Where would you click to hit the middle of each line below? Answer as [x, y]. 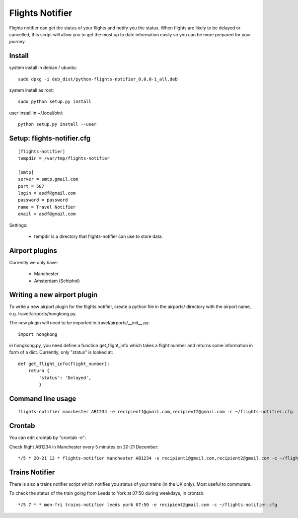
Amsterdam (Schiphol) [57, 281]
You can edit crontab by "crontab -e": [48, 438]
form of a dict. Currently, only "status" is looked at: [61, 352]
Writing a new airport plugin [53, 295]
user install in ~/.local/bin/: [37, 113]
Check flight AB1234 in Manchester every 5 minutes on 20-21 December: [84, 446]
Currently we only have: [34, 262]
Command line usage [43, 399]
